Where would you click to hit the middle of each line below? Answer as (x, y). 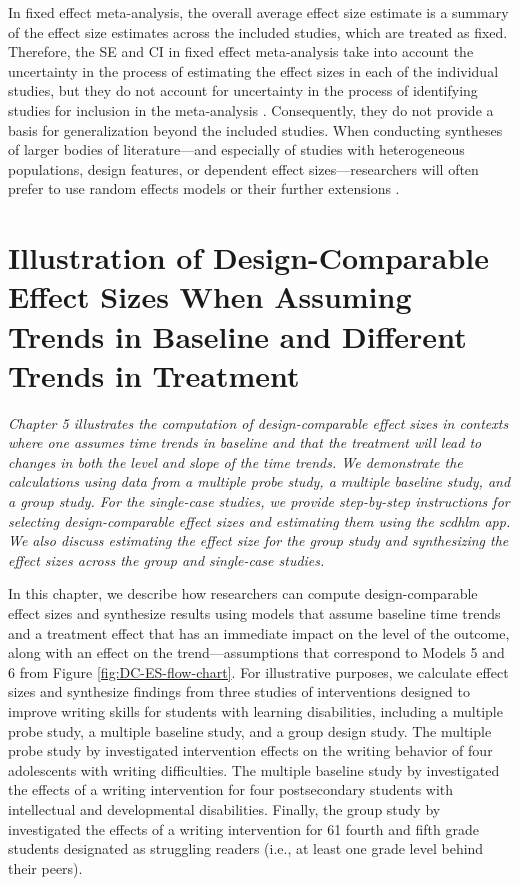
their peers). (45, 867)
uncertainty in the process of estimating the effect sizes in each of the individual (253, 70)
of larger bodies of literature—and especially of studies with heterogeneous (236, 149)
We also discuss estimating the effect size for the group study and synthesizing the (258, 540)
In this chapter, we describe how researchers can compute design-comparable (243, 593)
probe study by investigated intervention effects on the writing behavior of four (250, 750)
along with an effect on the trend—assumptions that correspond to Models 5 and (256, 652)
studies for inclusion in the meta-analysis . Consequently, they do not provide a (251, 109)
